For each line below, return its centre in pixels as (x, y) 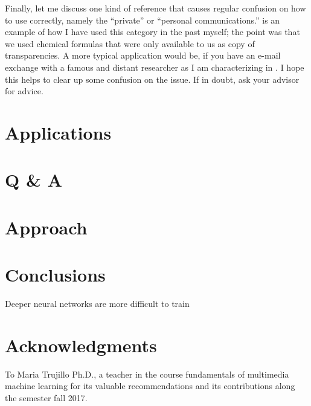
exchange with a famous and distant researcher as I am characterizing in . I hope (155, 67)
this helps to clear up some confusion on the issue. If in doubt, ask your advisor (152, 79)
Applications (58, 132)
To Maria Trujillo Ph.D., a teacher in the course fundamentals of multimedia (147, 374)
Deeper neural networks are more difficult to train (97, 303)
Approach (46, 227)
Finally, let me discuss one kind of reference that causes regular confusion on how (155, 8)
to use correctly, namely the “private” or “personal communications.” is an (143, 20)
